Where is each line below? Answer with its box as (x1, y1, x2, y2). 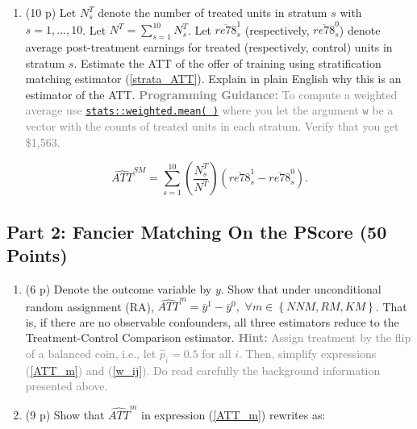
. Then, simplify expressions (239, 345, 377, 362)
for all (202, 345, 231, 362)
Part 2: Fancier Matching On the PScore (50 (6, 219, 387, 244)
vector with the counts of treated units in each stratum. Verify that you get (25, 118, 399, 135)
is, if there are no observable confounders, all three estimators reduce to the (25, 313, 399, 330)
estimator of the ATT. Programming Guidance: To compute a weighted (25, 85, 398, 102)
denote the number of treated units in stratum (98, 4, 327, 20)
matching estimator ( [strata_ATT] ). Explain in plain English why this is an (25, 70, 402, 87)
